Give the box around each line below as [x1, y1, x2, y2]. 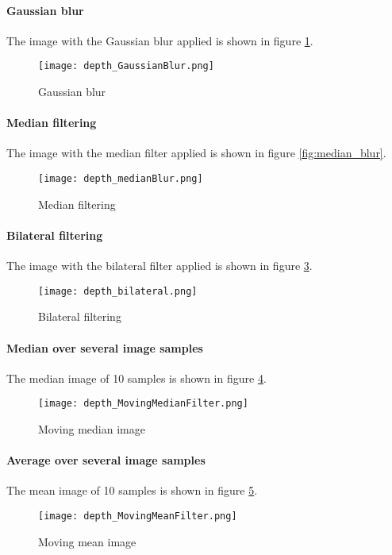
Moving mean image [38, 533, 136, 549]
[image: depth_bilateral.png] [38, 285, 198, 297]
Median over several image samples [6, 339, 203, 356]
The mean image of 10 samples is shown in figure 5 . [6, 482, 258, 499]
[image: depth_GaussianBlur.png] [38, 60, 214, 72]
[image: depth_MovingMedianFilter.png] [38, 398, 248, 410]
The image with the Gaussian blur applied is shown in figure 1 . [6, 32, 313, 48]
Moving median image [38, 420, 145, 437]
